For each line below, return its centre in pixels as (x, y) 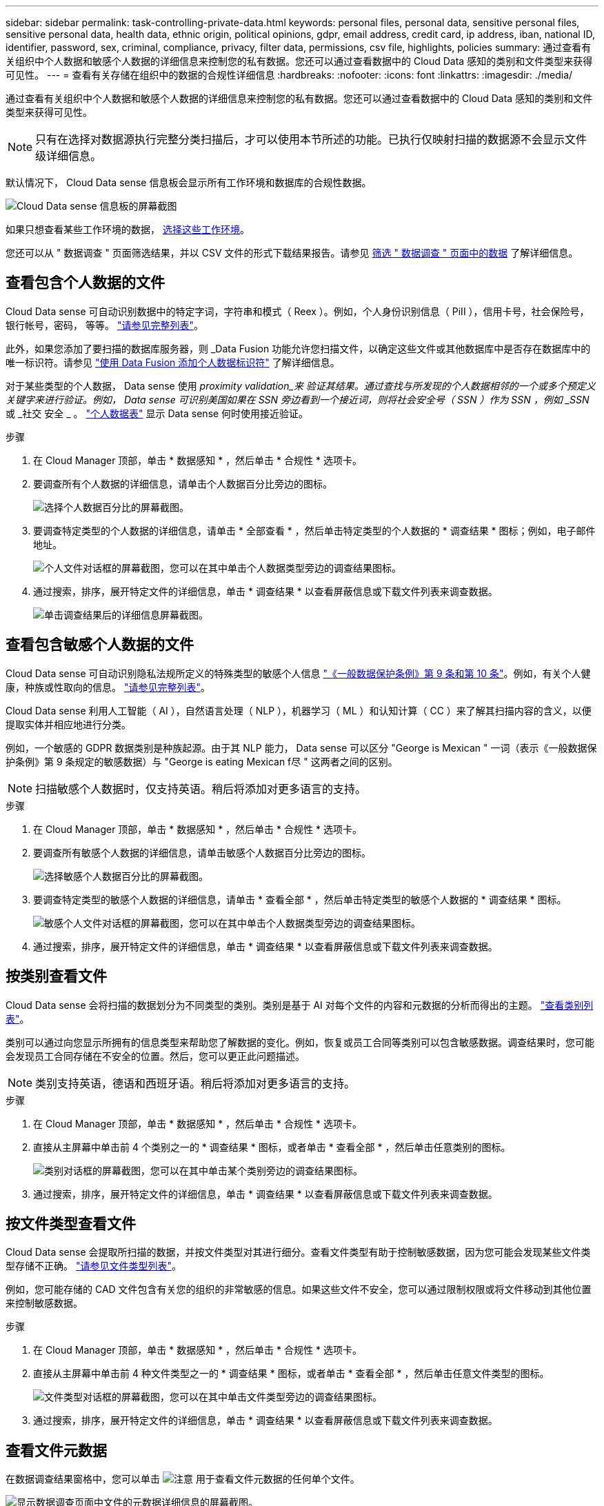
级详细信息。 (69, 156)
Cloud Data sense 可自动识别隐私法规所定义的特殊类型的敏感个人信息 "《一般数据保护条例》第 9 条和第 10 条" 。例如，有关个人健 (298, 673)
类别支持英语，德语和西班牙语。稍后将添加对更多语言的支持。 (195, 1083)
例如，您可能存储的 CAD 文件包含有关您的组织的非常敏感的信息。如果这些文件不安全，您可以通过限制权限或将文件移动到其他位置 (299, 1289)
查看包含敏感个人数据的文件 (100, 645)
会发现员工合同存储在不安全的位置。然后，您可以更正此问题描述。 (155, 1056)
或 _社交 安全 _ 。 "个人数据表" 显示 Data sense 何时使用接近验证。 (157, 413)
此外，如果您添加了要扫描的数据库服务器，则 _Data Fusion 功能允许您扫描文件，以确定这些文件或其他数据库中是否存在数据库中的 (298, 348)
